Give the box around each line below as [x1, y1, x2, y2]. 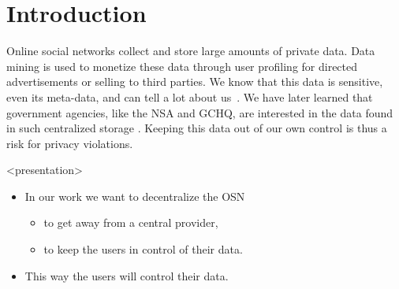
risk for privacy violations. [6, 135, 133, 151]
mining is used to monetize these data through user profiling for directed [6, 57, 358, 74]
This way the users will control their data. [24, 267, 229, 283]
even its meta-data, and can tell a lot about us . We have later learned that [6, 88, 373, 105]
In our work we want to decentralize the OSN [24, 187, 245, 204]
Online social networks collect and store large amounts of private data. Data [6, 43, 375, 59]
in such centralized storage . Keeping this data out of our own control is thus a [6, 120, 387, 136]
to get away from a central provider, [43, 214, 218, 231]
